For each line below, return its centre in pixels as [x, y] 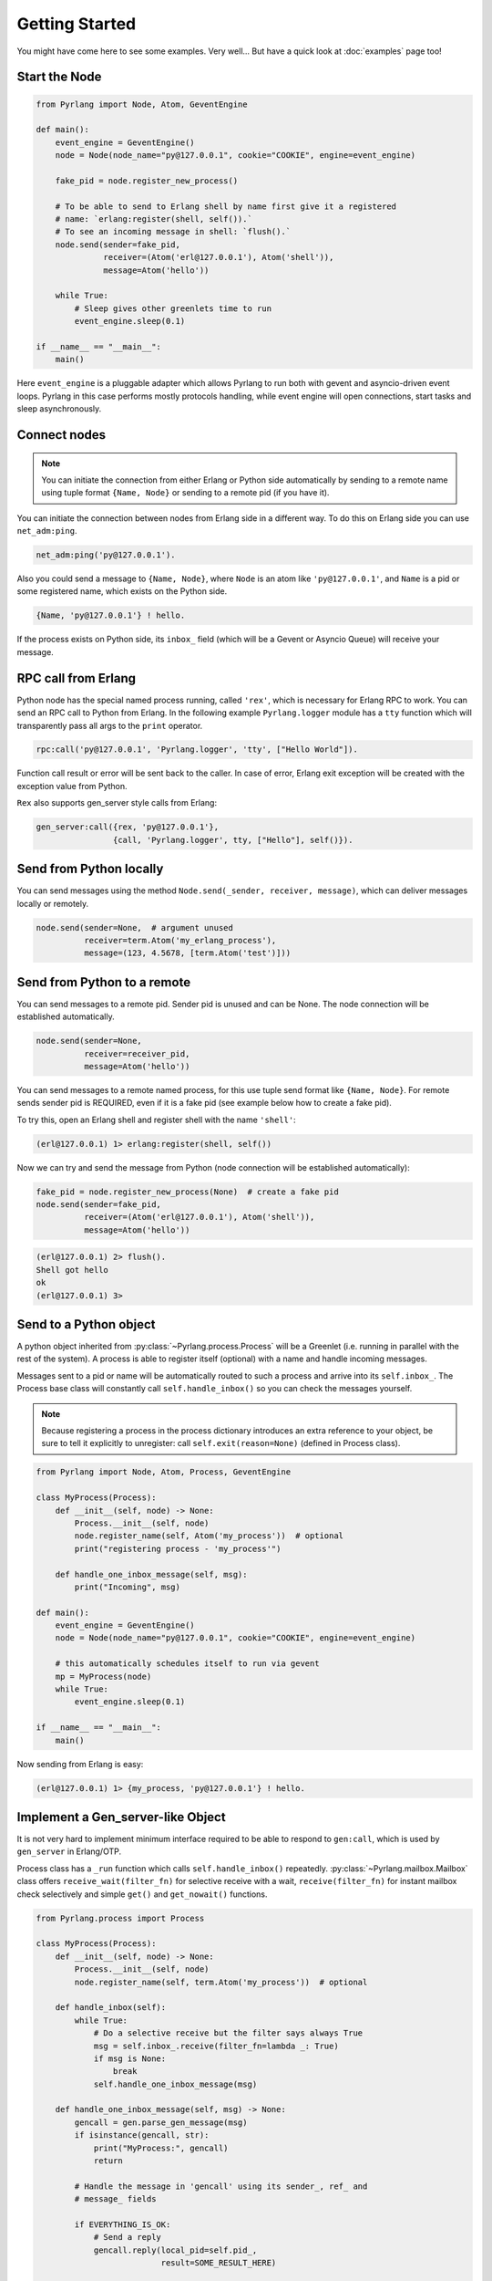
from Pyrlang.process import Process [120, 1918]
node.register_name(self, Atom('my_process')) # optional [209, 1536]
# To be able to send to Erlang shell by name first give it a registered [225, 206]
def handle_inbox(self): [111, 2008]
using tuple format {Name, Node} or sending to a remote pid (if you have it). [185, 493]
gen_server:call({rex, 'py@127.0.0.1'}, [127, 827]
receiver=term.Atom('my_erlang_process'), [180, 940]
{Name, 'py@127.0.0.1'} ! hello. [111, 615]
